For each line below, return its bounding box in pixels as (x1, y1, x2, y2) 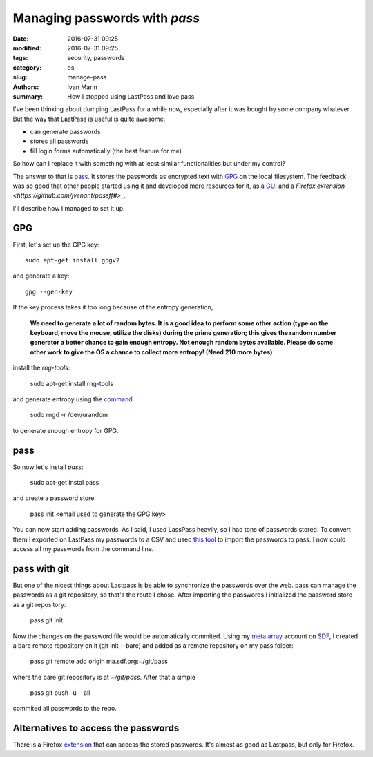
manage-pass (67, 73, 107, 82)
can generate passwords (30, 128, 102, 136)
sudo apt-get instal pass (30, 479, 99, 487)
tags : (12, 54, 28, 62)
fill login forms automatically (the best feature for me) (30, 146, 182, 155)
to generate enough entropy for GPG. (12, 426, 119, 434)
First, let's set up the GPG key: (12, 240, 99, 249)
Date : (12, 35, 29, 43)
